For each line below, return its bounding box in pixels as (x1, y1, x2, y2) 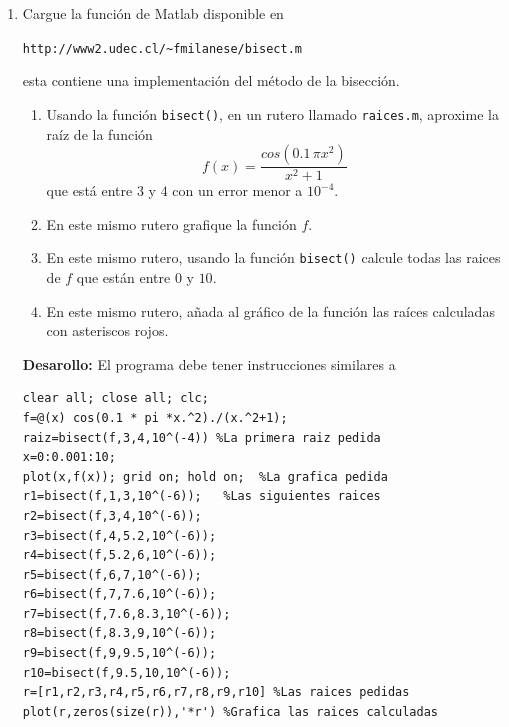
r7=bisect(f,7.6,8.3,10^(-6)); (22, 606, 231, 621)
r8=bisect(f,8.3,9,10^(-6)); (22, 626, 217, 641)
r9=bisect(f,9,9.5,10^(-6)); (22, 646, 217, 661)
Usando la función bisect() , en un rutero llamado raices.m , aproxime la (46, 103, 499, 124)
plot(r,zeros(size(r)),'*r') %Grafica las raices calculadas (22, 704, 439, 719)
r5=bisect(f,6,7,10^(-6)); (22, 567, 202, 582)
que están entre (76, 266, 171, 287)
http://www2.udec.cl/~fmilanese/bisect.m (22, 41, 302, 56)
